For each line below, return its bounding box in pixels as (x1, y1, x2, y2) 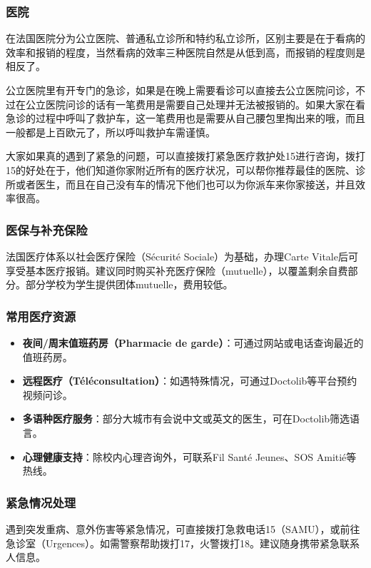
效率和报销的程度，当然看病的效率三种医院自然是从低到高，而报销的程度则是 (6, 44, 365, 59)
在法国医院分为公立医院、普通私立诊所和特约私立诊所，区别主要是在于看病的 (6, 31, 365, 46)
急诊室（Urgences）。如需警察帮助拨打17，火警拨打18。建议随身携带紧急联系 (6, 535, 360, 550)
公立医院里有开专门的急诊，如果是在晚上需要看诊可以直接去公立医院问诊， (6, 83, 355, 97)
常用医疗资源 (6, 307, 76, 325)
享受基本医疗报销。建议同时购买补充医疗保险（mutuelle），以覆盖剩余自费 (6, 263, 348, 278)
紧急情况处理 (6, 493, 76, 511)
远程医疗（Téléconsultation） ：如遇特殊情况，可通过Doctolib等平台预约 (22, 373, 357, 388)
